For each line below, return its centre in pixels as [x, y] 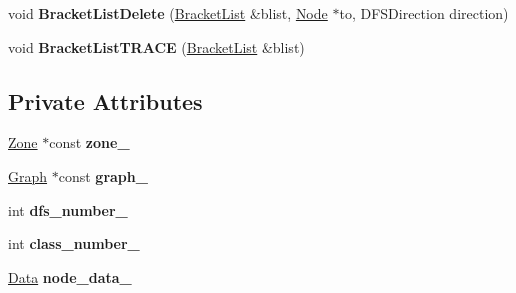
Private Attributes [105, 100]
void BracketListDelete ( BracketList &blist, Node [168, 13]
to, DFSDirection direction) [424, 13]
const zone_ [89, 142]
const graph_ [103, 175]
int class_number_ [74, 243]
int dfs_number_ [68, 209]
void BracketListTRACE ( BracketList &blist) [156, 46]
